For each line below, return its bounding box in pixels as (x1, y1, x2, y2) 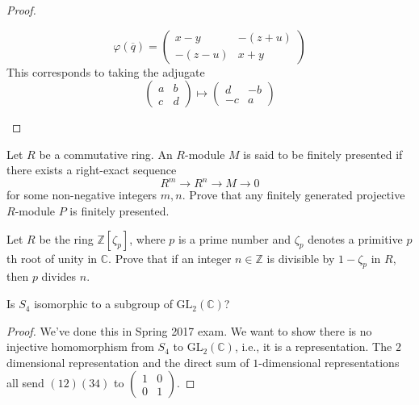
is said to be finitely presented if (243, 145, 403, 162)
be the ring (39, 230, 94, 247)
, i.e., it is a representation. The (234, 338, 392, 355)
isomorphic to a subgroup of (34, 295, 173, 312)
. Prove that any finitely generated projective (182, 186, 405, 203)
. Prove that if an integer (108, 249, 232, 266)
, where (129, 230, 166, 247)
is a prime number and (178, 230, 291, 247)
